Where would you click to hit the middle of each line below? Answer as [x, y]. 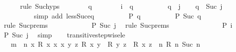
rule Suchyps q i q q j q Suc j [121, 6]
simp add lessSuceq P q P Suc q [118, 15]
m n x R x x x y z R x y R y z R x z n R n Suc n [105, 44]
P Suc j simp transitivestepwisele [64, 34]
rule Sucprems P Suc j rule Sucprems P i [118, 25]
